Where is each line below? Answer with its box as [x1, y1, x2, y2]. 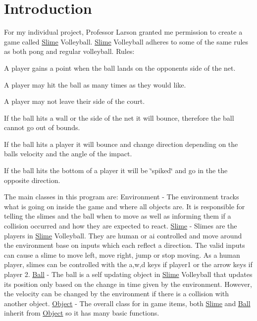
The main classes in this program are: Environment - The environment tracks [4, 191, 239, 202]
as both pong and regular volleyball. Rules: [4, 46, 135, 56]
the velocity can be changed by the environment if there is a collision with [4, 288, 229, 299]
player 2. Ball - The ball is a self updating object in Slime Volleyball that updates [4, 269, 253, 279]
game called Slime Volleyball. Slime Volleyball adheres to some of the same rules [4, 36, 249, 46]
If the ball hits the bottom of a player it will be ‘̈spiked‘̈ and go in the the [4, 165, 228, 176]
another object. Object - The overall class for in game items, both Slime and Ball [4, 298, 251, 308]
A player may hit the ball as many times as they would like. [4, 79, 186, 90]
